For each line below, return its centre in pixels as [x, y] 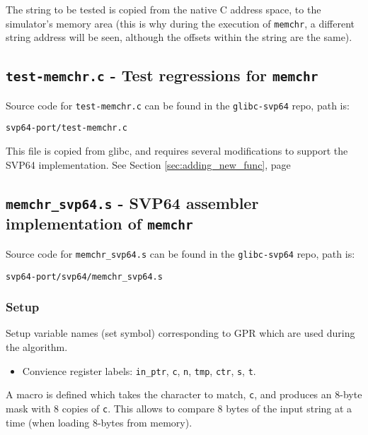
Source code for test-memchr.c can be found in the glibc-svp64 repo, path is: [178, 105]
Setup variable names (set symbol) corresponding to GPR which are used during [180, 333]
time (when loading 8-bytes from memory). [99, 422]
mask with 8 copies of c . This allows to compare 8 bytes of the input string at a [179, 408]
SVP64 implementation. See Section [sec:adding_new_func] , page [148, 164]
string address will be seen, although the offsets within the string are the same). [179, 37]
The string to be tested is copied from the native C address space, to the [163, 9]
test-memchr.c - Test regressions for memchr [162, 75]
